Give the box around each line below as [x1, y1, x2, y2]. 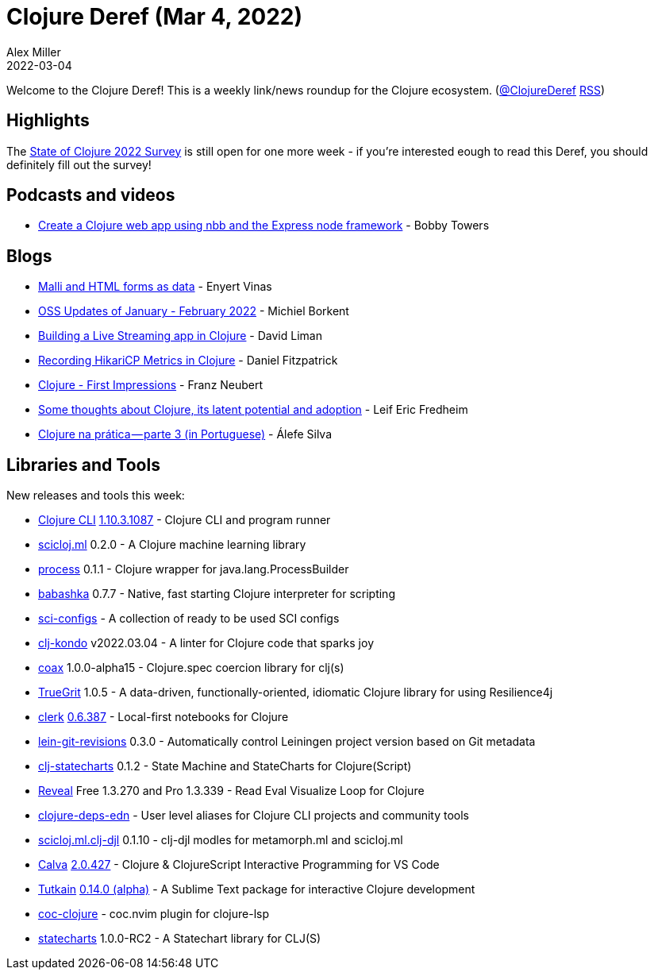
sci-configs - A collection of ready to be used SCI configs [38, 611, 340, 626]
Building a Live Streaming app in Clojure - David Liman [38, 329, 322, 343]
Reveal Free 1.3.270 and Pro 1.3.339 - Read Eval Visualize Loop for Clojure [38, 784, 425, 798]
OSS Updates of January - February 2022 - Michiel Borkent [38, 304, 349, 318]
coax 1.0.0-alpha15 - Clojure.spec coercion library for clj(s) [38, 661, 344, 675]
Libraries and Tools [6, 454, 160, 475]
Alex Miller [6, 44, 61, 59]
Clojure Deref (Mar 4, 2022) [6, 3, 302, 30]
